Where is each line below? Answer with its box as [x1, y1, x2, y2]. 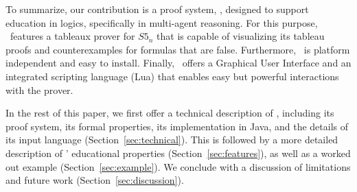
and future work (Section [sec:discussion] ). [5, 173, 184, 187]
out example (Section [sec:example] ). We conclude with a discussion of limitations [5, 159, 351, 173]
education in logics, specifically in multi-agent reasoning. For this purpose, [5, 15, 318, 29]
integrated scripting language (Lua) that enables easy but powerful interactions [5, 69, 339, 83]
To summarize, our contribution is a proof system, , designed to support [5, 2, 309, 16]
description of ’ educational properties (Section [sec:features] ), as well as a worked [5, 145, 351, 160]
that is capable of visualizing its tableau [157, 29, 325, 43]
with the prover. [5, 82, 73, 97]
